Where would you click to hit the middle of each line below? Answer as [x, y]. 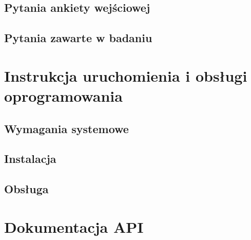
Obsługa [26, 189]
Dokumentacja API [74, 226]
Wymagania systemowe [66, 128]
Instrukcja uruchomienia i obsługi [126, 75]
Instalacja [30, 159]
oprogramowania [63, 95]
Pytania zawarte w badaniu [78, 38]
